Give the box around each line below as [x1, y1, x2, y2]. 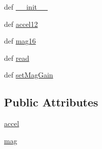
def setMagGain [4, 69, 53, 80]
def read [4, 52, 29, 63]
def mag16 [4, 35, 36, 46]
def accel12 [4, 18, 38, 29]
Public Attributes [4, 94, 98, 110]
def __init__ [4, 2, 48, 12]
